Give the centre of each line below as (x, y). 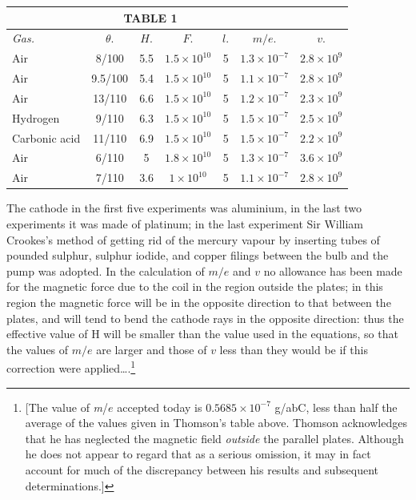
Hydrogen (36, 117)
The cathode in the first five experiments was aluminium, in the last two (184, 208)
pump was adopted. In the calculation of (106, 270)
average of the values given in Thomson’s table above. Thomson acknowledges (216, 423)
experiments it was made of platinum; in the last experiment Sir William (185, 223)
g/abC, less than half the (336, 407)
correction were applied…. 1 (71, 367)
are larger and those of (152, 349)
